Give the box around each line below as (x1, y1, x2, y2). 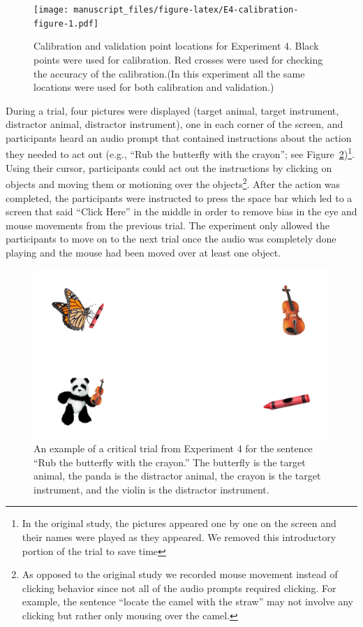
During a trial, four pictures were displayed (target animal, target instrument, (6, 103, 339, 117)
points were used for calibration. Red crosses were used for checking (34, 52, 323, 66)
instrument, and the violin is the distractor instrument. (34, 482, 269, 496)
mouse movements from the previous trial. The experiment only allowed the (6, 217, 329, 232)
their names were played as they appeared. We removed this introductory (22, 529, 336, 544)
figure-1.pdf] (34, 18, 99, 29)
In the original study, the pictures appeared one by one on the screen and (22, 516, 336, 531)
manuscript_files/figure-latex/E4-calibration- (73, 5, 299, 15)
